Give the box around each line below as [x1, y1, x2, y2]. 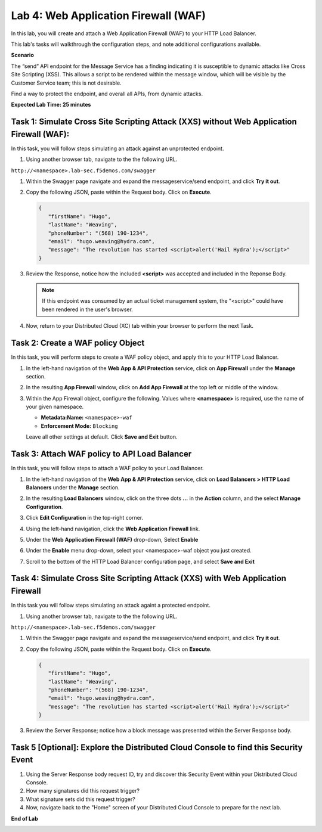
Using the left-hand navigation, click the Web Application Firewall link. [26, 525, 200, 532]
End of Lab [11, 815, 38, 822]
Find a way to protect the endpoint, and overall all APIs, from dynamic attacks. [11, 90, 203, 97]
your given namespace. [26, 403, 84, 411]
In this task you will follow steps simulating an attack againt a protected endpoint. [11, 602, 211, 609]
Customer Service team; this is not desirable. [11, 79, 122, 86]
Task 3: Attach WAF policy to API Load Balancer [11, 449, 192, 459]
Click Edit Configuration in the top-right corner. [26, 514, 144, 521]
